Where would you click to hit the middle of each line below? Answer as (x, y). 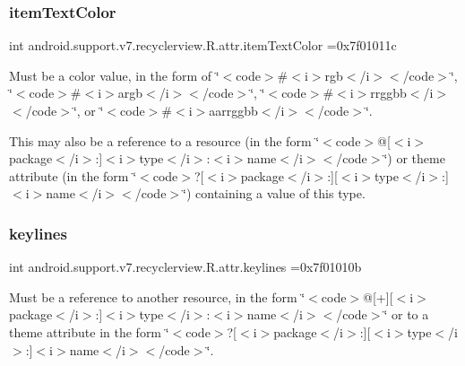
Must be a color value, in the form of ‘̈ (114, 75)
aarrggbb (233, 110)
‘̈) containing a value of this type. (274, 193)
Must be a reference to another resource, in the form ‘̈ (157, 296)
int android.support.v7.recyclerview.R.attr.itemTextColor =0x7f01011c (203, 45)
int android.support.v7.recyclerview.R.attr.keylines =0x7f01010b (185, 267)
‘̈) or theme (414, 158)
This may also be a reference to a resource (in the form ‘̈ (164, 140)
